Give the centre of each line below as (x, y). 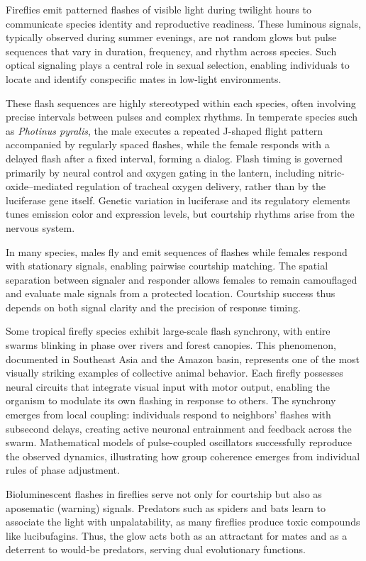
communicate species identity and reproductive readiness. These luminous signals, (183, 23)
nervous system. (40, 227)
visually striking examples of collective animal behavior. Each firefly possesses (174, 373)
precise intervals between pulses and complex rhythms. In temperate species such (182, 117)
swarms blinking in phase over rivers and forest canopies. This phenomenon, (171, 345)
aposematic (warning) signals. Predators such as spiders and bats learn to (166, 507)
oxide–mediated (39, 186)
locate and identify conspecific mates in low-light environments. (144, 78)
